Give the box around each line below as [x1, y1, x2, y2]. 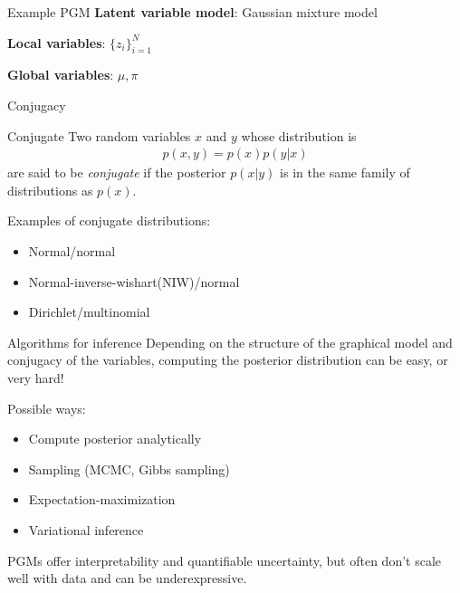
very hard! [7, 368, 64, 387]
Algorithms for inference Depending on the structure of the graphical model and [7, 332, 453, 351]
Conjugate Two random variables [7, 126, 191, 145]
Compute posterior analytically [28, 429, 202, 448]
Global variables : [7, 65, 114, 84]
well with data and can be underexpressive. [7, 569, 247, 588]
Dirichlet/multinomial [28, 302, 150, 321]
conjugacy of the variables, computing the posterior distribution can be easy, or [7, 350, 448, 369]
